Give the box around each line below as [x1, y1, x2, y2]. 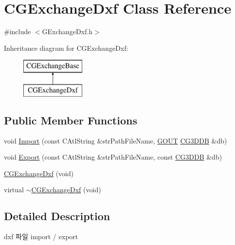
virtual [4, 184, 24, 195]
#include [4, 26, 31, 37]
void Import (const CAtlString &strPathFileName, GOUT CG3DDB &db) [4, 135, 227, 145]
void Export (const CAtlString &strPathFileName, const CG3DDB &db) [4, 152, 222, 162]
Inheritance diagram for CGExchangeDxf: [4, 42, 128, 53]
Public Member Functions [4, 112, 137, 127]
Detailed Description [4, 208, 110, 224]
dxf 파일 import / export [4, 231, 78, 242]
